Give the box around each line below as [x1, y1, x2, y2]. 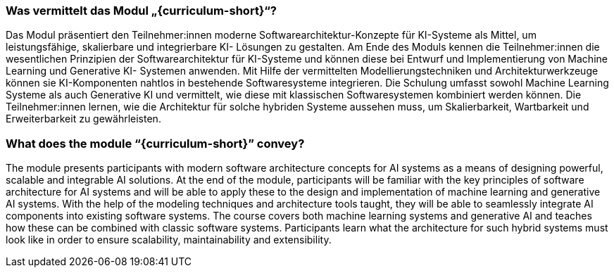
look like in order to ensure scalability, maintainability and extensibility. [6, 234, 332, 246]
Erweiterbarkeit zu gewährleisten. [6, 113, 161, 125]
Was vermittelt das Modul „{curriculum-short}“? [6, 4, 277, 18]
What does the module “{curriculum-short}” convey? [6, 136, 305, 151]
